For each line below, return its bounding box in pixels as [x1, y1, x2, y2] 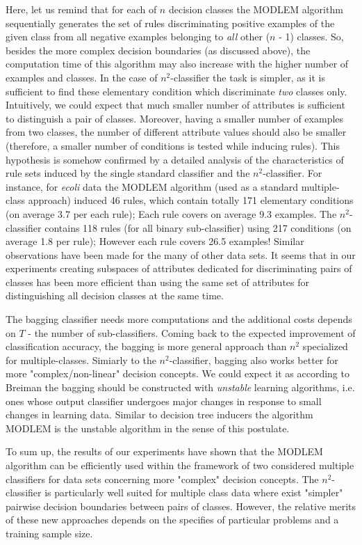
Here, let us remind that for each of [6, 2, 157, 16]
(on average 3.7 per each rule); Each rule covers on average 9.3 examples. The [6, 206, 337, 221]
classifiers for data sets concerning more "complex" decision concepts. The [6, 471, 319, 486]
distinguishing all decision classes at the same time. [6, 288, 224, 303]
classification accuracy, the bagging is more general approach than [6, 339, 287, 354]
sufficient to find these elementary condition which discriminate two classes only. [6, 84, 347, 98]
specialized [302, 339, 348, 354]
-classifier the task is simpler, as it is [170, 70, 325, 84]
